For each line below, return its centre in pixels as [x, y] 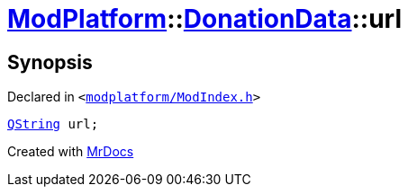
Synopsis [50, 62]
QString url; [53, 124]
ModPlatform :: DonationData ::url [205, 19]
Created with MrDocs [71, 152]
